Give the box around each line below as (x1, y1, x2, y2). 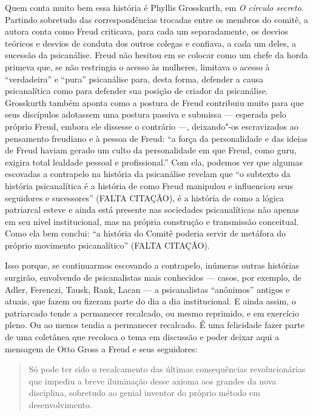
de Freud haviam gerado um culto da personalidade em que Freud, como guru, (5, 144, 297, 156)
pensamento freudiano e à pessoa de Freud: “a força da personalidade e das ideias (5, 132, 308, 144)
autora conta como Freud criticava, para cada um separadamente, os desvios (5, 25, 288, 38)
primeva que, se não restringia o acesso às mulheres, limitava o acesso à (5, 60, 270, 73)
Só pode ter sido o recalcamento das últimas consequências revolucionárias (29, 363, 306, 375)
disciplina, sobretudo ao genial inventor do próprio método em (29, 386, 260, 399)
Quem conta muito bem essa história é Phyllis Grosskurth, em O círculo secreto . (5, 1, 304, 13)
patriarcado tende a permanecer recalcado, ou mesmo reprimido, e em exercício (5, 306, 299, 319)
